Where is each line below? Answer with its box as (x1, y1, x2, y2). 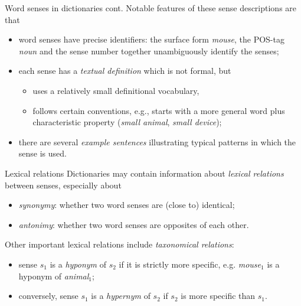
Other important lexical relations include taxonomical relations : (5, 238, 234, 250)
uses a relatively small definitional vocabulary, (32, 84, 199, 96)
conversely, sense (18, 289, 78, 302)
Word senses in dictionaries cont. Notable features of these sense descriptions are (5, 2, 297, 14)
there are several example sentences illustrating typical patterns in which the (18, 135, 296, 148)
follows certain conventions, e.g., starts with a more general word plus (32, 104, 285, 116)
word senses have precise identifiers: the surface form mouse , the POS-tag (18, 33, 284, 45)
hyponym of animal (18, 269, 89, 282)
